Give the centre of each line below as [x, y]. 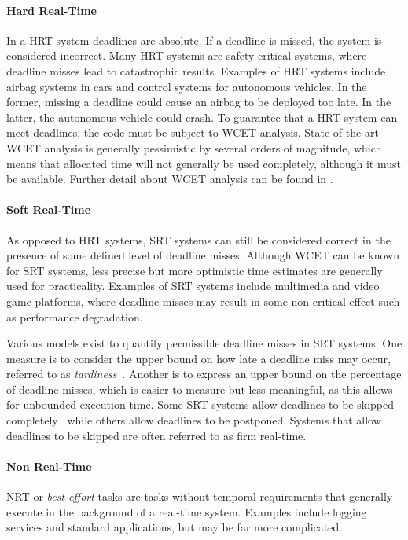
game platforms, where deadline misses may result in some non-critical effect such [203, 301]
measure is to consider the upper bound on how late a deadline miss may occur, [198, 358]
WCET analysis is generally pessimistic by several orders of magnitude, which [194, 147]
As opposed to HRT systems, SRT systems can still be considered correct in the [198, 239]
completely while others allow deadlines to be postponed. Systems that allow [194, 420]
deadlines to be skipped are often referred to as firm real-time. [156, 435]
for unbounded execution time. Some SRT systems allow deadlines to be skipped [200, 404]
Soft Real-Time [49, 209]
